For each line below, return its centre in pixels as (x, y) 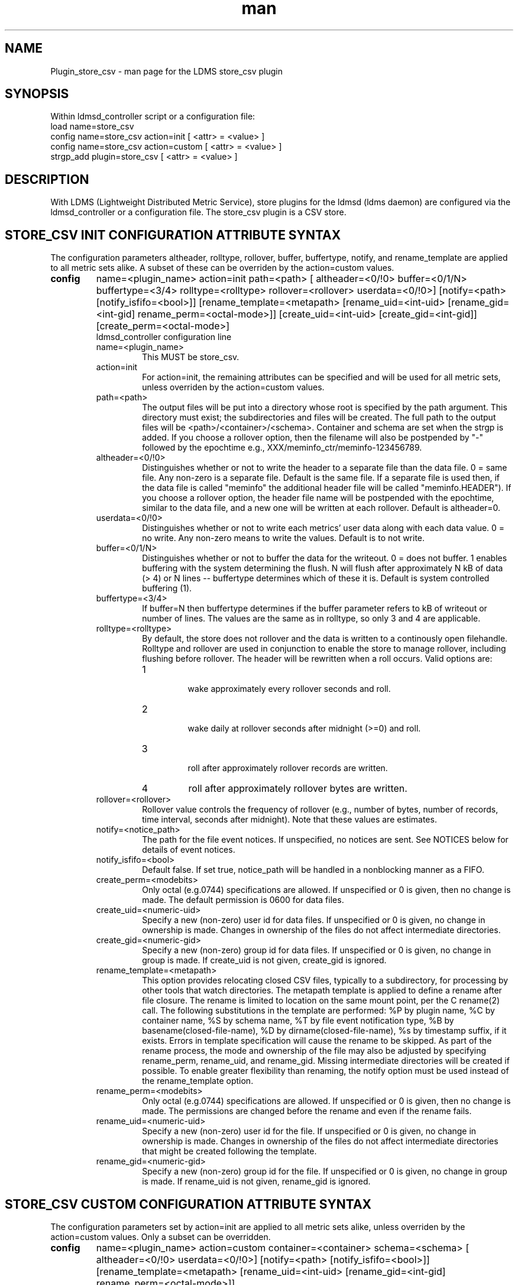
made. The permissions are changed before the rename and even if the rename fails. (307, 1111)
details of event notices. (189, 850)
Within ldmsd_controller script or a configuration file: (153, 116)
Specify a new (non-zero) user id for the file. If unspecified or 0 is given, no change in (309, 1131)
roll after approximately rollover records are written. (288, 768)
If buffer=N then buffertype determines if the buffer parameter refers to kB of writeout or (315, 608)
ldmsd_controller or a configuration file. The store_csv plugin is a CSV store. (198, 212)
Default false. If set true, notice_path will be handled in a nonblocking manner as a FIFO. (313, 870)
